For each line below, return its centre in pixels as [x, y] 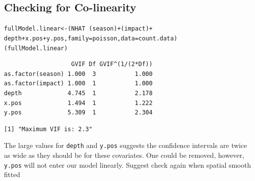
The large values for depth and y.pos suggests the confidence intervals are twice [126, 145]
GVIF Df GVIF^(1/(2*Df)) [112, 64]
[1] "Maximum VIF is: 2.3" [48, 129]
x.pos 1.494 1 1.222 [78, 103]
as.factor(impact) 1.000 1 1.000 [78, 84]
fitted [12, 174]
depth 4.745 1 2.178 [78, 93]
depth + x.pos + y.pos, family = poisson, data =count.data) [91, 38]
